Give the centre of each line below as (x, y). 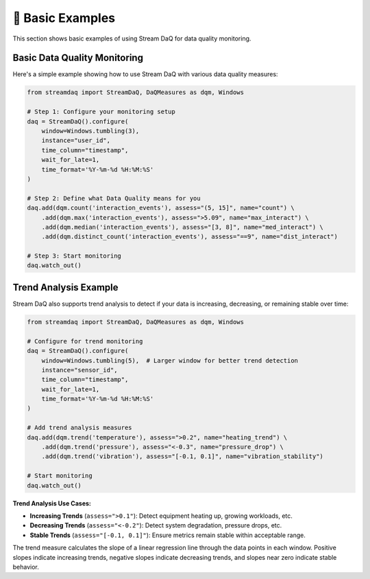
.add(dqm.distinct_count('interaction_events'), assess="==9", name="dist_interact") (190, 237)
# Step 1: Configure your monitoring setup (101, 112)
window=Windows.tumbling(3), (90, 131)
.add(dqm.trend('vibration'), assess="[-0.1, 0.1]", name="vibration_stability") (182, 456)
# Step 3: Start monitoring (74, 256)
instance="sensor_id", (79, 370)
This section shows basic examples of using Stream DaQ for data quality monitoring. (132, 38)
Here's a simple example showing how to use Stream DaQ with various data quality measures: (145, 74)
